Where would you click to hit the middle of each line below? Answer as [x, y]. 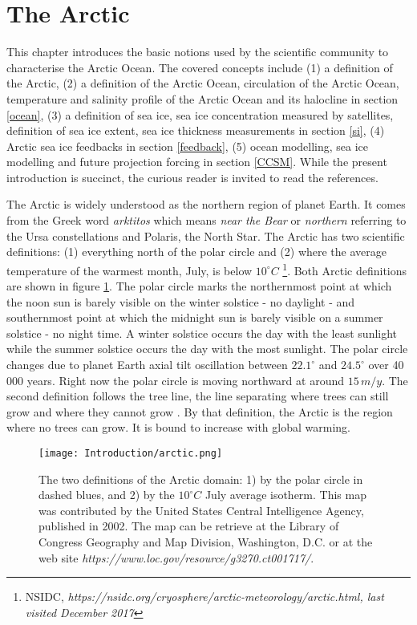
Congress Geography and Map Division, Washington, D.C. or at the [206, 542]
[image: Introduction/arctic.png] [131, 454]
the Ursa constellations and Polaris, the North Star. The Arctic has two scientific [206, 235]
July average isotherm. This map [285, 495]
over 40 [386, 365]
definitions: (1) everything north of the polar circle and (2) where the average [196, 252]
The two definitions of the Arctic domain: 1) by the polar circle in [201, 479]
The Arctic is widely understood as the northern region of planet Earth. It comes [206, 204]
